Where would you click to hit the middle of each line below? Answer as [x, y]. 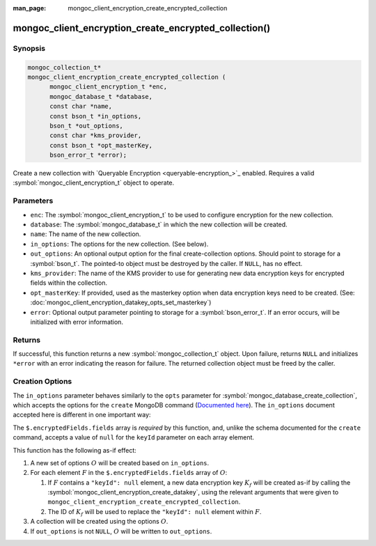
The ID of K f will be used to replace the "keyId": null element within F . [155, 512]
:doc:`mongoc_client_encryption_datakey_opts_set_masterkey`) [121, 302]
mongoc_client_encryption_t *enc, [108, 87]
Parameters [33, 201]
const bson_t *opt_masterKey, [101, 145]
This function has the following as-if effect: [75, 450]
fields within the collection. [69, 283]
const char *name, [81, 107]
